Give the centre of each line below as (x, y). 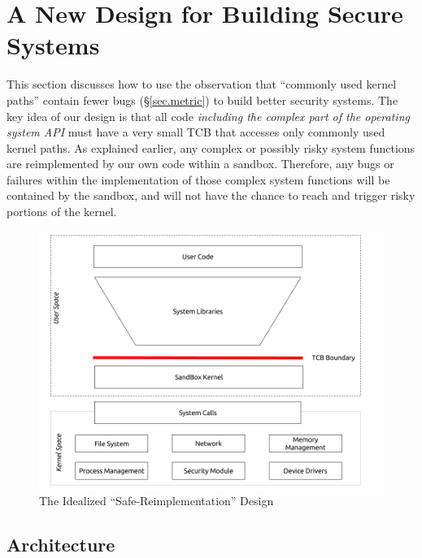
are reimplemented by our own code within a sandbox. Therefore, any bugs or (200, 164)
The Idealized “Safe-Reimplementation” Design (157, 501)
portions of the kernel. (62, 212)
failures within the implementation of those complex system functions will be (198, 179)
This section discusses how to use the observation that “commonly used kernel (202, 84)
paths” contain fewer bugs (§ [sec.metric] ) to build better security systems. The (202, 99)
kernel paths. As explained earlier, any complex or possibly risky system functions (211, 147)
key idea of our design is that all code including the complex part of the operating (208, 116)
